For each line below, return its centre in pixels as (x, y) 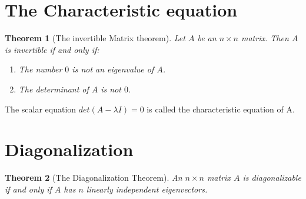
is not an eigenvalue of (113, 69)
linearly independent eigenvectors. (147, 189)
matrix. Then (265, 38)
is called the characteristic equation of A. (221, 109)
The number (40, 69)
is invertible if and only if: (52, 49)
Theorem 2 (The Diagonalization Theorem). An (94, 178)
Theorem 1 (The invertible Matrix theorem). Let (95, 38)
